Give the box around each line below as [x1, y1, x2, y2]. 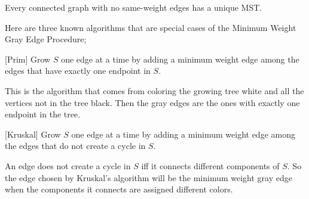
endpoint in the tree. [5, 108, 81, 120]
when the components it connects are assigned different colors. [5, 183, 233, 195]
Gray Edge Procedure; [5, 33, 87, 45]
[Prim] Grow [5, 52, 51, 65]
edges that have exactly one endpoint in [5, 64, 151, 77]
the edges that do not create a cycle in [5, 139, 146, 152]
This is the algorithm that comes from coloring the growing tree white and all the [5, 84, 304, 97]
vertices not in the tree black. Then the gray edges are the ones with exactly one [5, 96, 300, 108]
